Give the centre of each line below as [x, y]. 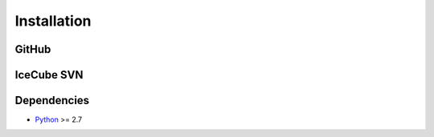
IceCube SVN [49, 75]
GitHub [33, 49]
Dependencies [52, 101]
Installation [53, 21]
